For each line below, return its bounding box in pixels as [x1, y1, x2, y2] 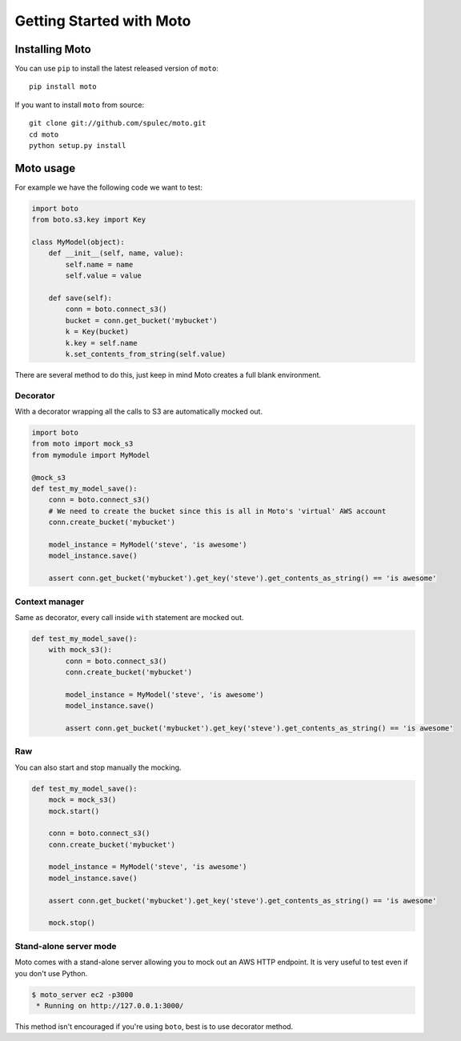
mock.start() [48, 807, 100, 815]
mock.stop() [48, 919, 96, 927]
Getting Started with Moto [14, 12, 191, 30]
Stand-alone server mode [14, 940, 117, 951]
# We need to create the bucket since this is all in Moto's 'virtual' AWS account [48, 506, 387, 515]
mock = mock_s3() [48, 795, 117, 804]
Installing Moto [14, 42, 91, 56]
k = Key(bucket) [65, 327, 130, 336]
